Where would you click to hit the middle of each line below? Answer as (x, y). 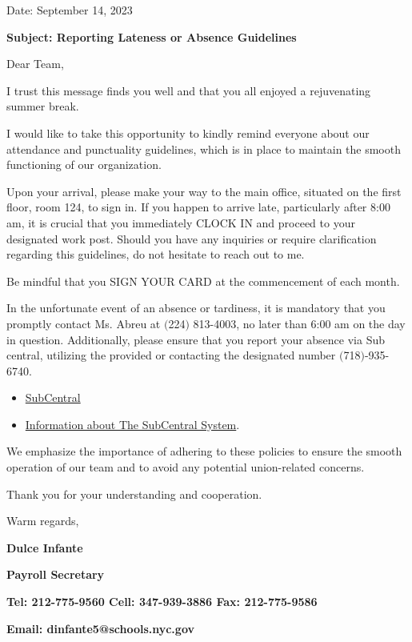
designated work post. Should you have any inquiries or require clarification (192, 238)
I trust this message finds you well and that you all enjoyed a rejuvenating (189, 90)
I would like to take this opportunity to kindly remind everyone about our (188, 132)
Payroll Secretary (56, 574)
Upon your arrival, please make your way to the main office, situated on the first (204, 191)
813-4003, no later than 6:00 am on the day (299, 323)
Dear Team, (35, 64)
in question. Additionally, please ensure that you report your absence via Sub (196, 339)
